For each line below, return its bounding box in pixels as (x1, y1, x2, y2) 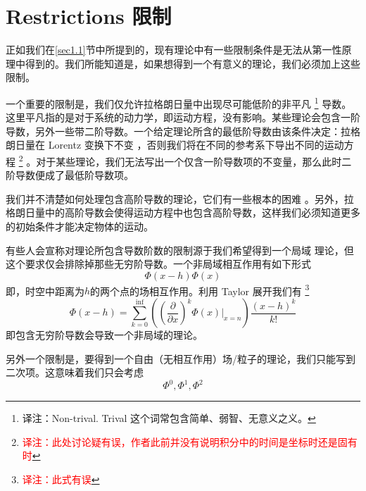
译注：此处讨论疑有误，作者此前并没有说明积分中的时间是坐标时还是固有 (22, 434, 358, 449)
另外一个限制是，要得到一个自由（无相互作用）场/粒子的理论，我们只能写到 (6, 351, 355, 366)
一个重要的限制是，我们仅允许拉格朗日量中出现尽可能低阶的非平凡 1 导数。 (6, 94, 352, 111)
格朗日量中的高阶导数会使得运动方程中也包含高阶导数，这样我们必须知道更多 (6, 205, 360, 220)
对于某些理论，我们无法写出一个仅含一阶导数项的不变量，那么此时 (36, 154, 342, 168)
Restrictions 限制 (6, 1, 172, 30)
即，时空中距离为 (6, 283, 84, 298)
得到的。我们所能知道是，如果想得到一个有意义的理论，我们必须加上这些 (25, 56, 360, 70)
